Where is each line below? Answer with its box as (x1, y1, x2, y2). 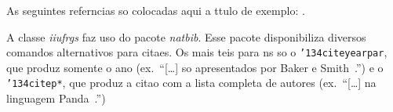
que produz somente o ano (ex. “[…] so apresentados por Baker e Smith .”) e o (6, 59, 384, 75)
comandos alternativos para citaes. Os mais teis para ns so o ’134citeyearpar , (6, 44, 388, 60)
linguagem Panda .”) (6, 90, 106, 107)
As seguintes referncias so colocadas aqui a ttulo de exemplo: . (6, 2, 305, 18)
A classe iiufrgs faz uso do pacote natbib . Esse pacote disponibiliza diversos (6, 28, 366, 45)
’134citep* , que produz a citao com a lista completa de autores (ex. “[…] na (6, 74, 377, 91)
